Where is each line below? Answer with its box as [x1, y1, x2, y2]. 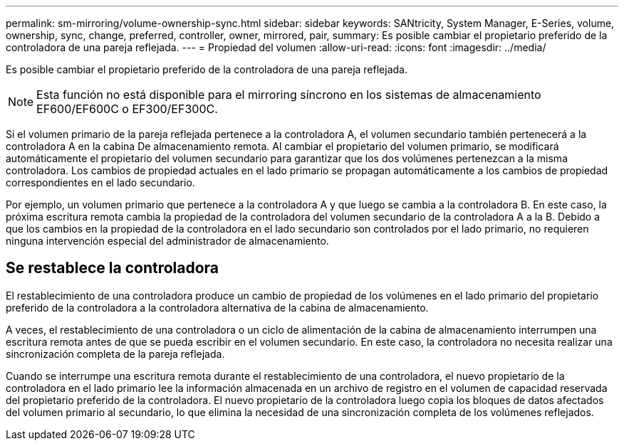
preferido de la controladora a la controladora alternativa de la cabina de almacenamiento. [6, 301, 429, 314]
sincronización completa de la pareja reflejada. [6, 347, 225, 360]
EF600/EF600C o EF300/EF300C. [36, 102, 218, 116]
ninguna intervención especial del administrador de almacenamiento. [6, 235, 329, 247]
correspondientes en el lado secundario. [6, 176, 195, 189]
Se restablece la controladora [6, 259, 219, 277]
